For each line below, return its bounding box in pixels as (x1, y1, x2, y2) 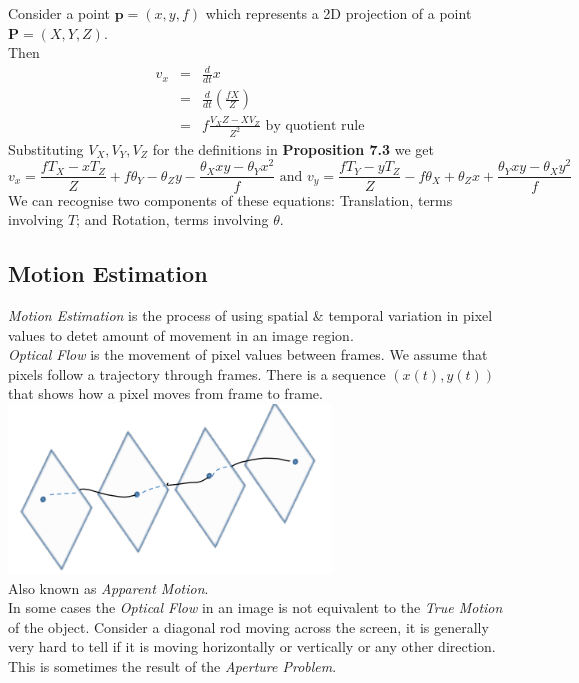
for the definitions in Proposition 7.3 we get (152, 138, 434, 159)
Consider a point (8, 3, 111, 23)
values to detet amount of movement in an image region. (8, 324, 354, 345)
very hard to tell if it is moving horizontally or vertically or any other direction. (8, 636, 496, 657)
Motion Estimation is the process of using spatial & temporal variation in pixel (8, 304, 493, 325)
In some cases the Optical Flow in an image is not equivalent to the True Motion (8, 597, 503, 618)
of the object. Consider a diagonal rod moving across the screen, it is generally (8, 616, 489, 637)
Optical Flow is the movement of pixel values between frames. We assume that (8, 344, 488, 365)
